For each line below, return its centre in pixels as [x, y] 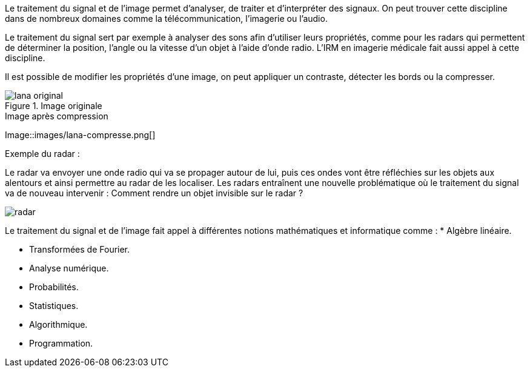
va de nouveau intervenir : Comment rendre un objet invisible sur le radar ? [154, 193]
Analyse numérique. [69, 268]
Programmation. [61, 343]
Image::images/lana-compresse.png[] [80, 135]
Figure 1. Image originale [54, 106]
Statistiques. [54, 306]
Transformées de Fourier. [80, 249]
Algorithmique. [58, 324]
